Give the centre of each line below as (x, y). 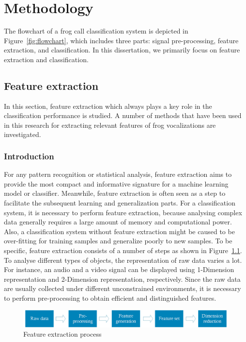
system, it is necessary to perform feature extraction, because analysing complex (123, 212)
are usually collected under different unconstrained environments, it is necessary (123, 288)
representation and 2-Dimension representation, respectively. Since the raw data (122, 279)
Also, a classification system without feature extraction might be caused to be (119, 231)
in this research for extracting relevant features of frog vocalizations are (110, 125)
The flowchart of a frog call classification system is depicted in (96, 31)
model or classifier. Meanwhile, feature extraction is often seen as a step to (115, 193)
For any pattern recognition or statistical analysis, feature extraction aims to (118, 174)
